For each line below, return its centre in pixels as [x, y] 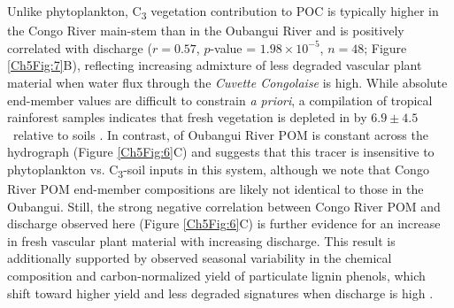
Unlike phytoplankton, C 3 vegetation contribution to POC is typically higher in [223, 12]
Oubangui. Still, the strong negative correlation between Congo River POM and [224, 206]
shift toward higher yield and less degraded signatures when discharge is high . [220, 293]
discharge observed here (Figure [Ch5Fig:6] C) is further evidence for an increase [224, 223]
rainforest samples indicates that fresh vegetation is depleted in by [187, 117]
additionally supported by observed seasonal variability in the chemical [200, 258]
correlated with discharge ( [80, 47]
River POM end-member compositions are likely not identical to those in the [215, 189]
